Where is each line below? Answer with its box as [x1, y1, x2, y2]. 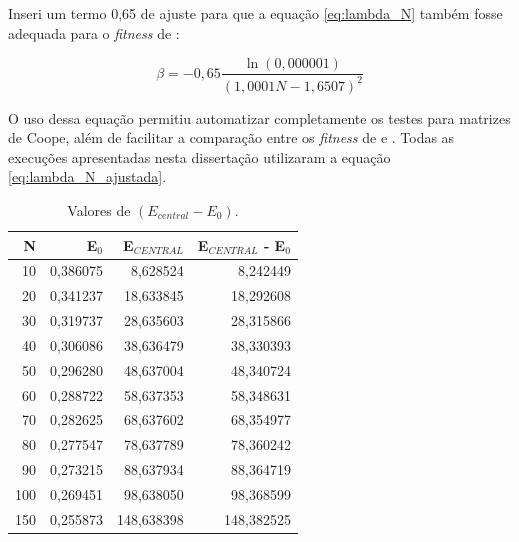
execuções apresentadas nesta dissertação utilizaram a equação [8, 146, 391, 167]
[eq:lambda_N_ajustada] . [8, 166, 167, 187]
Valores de [67, 199, 131, 220]
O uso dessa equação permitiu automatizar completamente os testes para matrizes [8, 107, 511, 128]
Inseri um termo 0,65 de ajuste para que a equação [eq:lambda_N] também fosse [8, 3, 503, 23]
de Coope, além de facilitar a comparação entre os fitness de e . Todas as [8, 127, 455, 148]
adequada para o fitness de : [8, 22, 180, 43]
